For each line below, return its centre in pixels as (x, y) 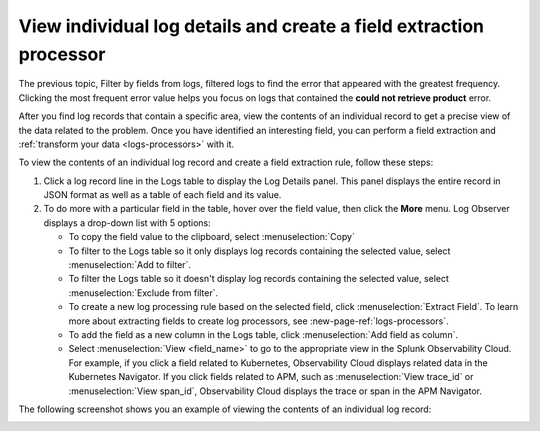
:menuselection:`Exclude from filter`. (143, 292)
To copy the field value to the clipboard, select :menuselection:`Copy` (211, 237)
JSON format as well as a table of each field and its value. (162, 195)
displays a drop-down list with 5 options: (127, 222)
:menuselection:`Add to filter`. (130, 265)
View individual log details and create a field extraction (251, 26)
